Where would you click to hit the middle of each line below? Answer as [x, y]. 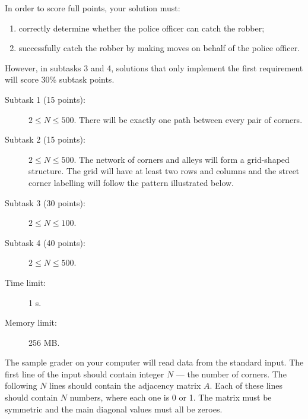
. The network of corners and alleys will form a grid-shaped [182, 159]
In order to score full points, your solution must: [93, 8]
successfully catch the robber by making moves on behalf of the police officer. [159, 48]
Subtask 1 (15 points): [45, 99]
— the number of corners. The [231, 374]
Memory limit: [31, 322]
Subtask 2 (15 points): [45, 139]
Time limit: [26, 282]
